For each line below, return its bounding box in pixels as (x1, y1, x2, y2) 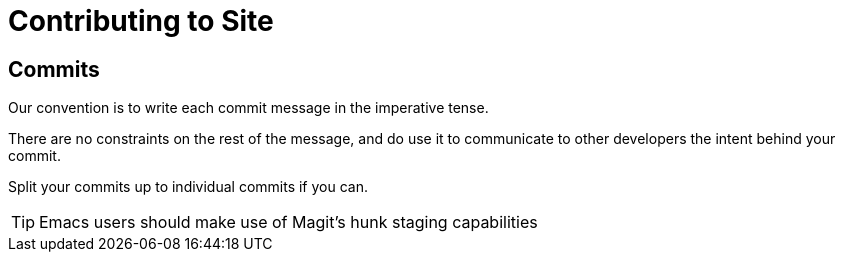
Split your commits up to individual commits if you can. (8, 178, 368, 196)
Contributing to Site (8, 4, 274, 38)
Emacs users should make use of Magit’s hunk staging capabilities (39, 212, 538, 233)
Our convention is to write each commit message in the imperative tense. (8, 99, 489, 117)
